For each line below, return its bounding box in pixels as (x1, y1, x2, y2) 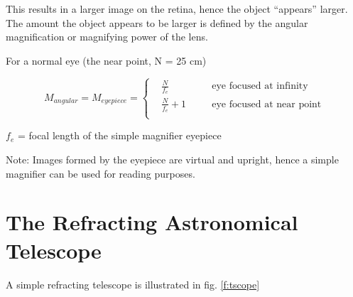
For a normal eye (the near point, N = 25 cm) (6, 53, 207, 67)
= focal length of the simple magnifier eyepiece (17, 128, 222, 143)
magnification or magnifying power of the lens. (6, 29, 208, 44)
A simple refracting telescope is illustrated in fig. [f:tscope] (6, 276, 260, 291)
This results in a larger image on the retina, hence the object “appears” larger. (6, 1, 348, 16)
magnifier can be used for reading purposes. (6, 166, 195, 180)
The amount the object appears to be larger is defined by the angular (6, 15, 308, 30)
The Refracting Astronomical (6, 207, 298, 237)
